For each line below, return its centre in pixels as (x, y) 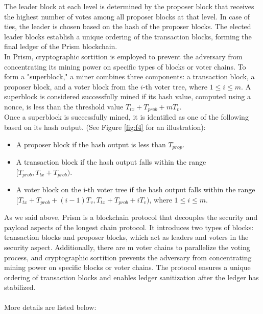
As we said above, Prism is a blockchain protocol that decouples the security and (131, 217)
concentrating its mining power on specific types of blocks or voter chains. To (125, 66)
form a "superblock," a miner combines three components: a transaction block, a (129, 76)
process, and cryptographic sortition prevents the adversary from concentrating (128, 257)
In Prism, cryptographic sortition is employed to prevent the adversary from (123, 56)
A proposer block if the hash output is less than (91, 144)
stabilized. (20, 287)
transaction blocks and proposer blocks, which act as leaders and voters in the (126, 237)
